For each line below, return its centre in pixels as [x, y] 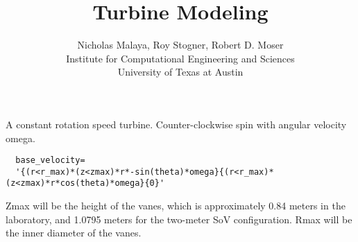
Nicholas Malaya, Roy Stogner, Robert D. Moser [180, 45]
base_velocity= [50, 161]
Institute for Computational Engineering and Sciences [180, 58]
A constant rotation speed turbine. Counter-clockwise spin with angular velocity [176, 124]
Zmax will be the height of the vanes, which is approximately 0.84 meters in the [176, 206]
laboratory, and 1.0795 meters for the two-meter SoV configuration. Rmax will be [179, 219]
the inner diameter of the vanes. [74, 233]
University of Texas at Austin [180, 72]
